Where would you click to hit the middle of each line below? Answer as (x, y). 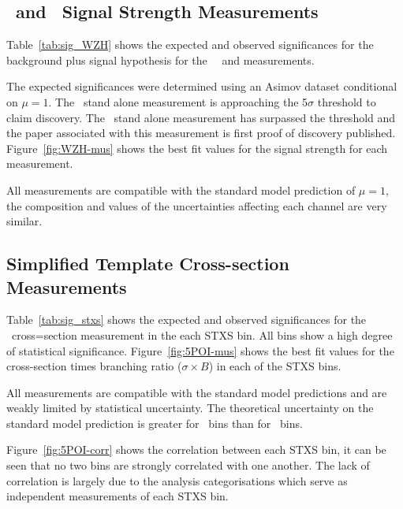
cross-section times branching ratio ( (94, 366)
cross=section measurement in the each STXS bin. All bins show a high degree (202, 334)
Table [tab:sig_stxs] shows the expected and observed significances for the (187, 320)
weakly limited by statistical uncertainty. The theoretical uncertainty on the (190, 408)
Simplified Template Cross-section (148, 264)
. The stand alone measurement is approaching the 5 (178, 101)
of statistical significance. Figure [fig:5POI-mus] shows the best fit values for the (200, 350)
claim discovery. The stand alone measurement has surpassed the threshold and (201, 117)
